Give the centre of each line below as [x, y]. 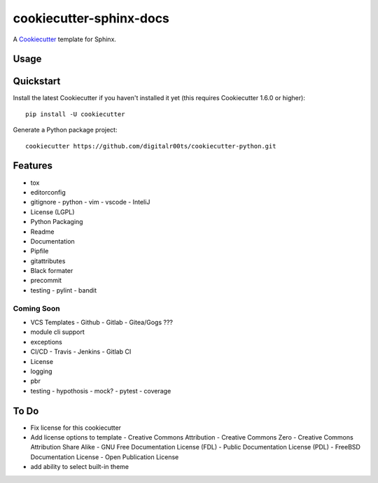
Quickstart [37, 82]
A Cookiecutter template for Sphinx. [65, 39]
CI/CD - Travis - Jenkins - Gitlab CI [81, 352]
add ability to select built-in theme [80, 467]
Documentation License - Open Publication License [105, 457]
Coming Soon [36, 308]
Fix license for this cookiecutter [76, 428]
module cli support [57, 332]
